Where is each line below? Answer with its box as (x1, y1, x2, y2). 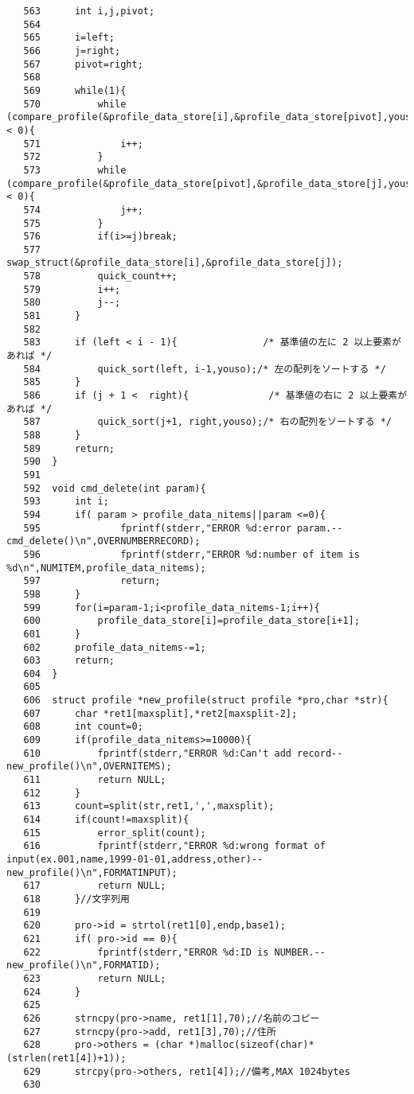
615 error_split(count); (23, 827, 206, 839)
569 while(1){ (23, 84, 127, 96)
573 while (23, 164, 127, 176)
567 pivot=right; (23, 58, 143, 70)
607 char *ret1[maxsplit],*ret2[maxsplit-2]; (23, 707, 298, 719)
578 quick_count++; (23, 271, 178, 282)
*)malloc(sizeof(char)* (189, 1039, 314, 1051)
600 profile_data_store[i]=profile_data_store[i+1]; (23, 615, 360, 627)
